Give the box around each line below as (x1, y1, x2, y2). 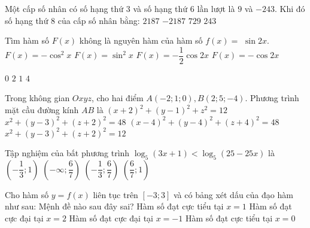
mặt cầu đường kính (5, 104, 79, 116)
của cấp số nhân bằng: (57, 14, 140, 26)
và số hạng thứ (133, 2, 188, 14)
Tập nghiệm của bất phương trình (5, 146, 130, 159)
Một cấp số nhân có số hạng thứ (5, 2, 124, 14)
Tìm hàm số (5, 34, 49, 47)
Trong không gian (5, 92, 70, 104)
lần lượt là (197, 2, 235, 14)
